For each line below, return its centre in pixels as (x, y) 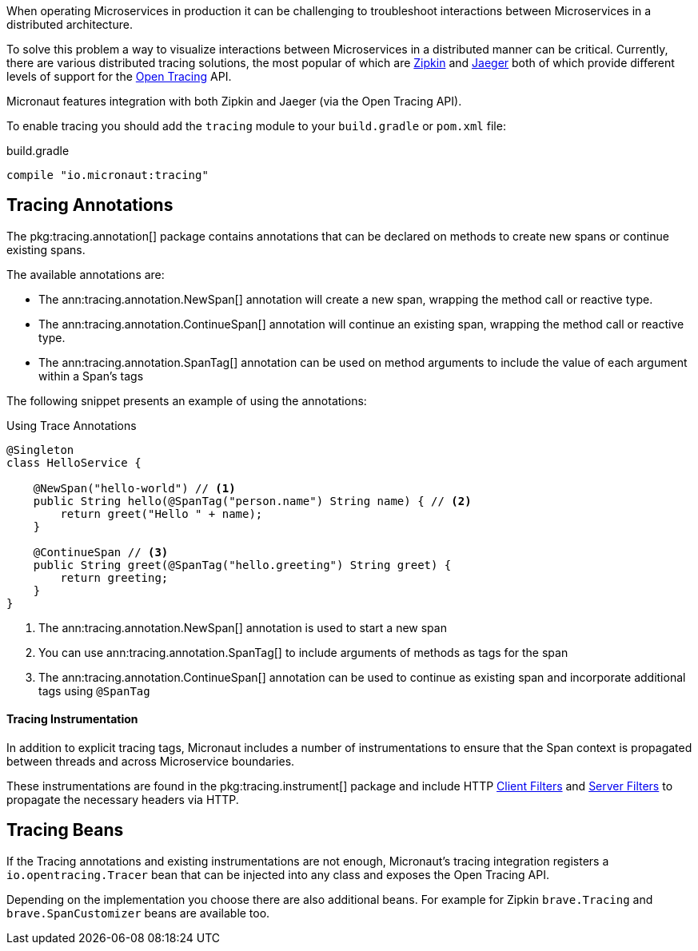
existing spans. (46, 249)
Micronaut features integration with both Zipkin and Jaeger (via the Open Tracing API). (234, 101)
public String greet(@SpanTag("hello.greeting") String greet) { (242, 565)
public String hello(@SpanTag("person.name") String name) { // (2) (252, 501)
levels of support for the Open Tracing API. (119, 76)
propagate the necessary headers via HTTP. (123, 800)
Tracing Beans (65, 830)
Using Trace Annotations (72, 425)
